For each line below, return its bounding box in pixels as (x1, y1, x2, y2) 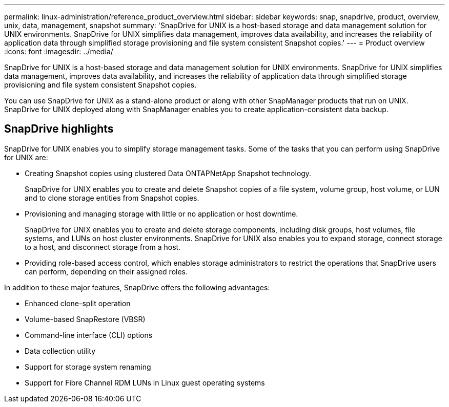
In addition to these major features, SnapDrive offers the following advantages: (4, 283, 270, 292)
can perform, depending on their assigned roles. (25, 267, 188, 276)
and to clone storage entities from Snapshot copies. (25, 193, 199, 202)
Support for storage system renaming (25, 362, 151, 371)
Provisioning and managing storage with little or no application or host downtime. (25, 209, 298, 218)
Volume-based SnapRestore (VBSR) (25, 314, 146, 324)
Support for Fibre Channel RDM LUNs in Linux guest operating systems (25, 378, 265, 387)
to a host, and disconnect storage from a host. (25, 242, 181, 251)
